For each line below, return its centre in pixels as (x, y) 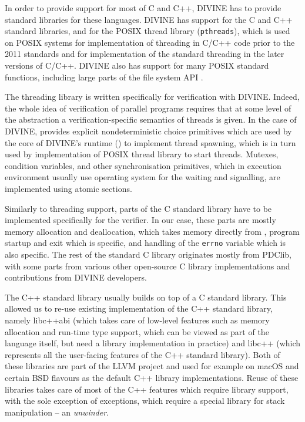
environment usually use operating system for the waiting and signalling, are (143, 177)
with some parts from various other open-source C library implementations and (148, 266)
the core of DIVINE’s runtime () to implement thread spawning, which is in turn (150, 142)
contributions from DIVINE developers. (76, 277)
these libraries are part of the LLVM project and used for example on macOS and (152, 366)
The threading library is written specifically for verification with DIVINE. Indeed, (152, 97)
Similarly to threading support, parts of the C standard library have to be (138, 208)
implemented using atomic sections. (68, 188)
